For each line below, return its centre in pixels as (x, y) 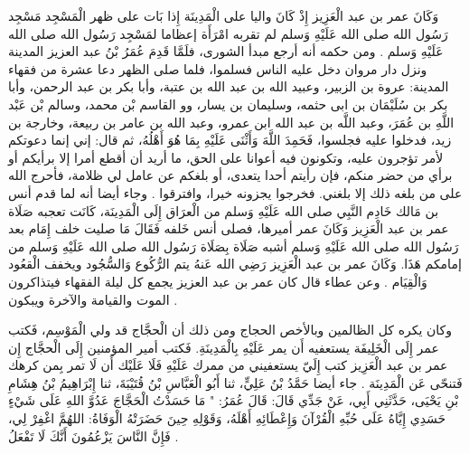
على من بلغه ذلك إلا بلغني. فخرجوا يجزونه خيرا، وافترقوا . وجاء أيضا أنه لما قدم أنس (235, 192)
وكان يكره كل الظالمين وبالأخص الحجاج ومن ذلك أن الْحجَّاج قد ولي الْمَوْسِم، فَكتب (230, 330)
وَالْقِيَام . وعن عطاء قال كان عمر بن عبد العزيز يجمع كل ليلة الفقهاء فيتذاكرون (218, 281)
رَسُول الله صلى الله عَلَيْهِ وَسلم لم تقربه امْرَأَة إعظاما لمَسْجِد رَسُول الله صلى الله (228, 33)
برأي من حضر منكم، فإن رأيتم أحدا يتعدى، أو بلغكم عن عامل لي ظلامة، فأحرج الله (230, 175)
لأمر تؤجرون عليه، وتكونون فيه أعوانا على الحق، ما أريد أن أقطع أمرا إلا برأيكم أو (226, 157)
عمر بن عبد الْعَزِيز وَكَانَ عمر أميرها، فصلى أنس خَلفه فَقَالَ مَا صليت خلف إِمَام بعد (229, 228)
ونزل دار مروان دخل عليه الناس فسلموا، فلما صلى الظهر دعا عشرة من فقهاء (218, 68)
